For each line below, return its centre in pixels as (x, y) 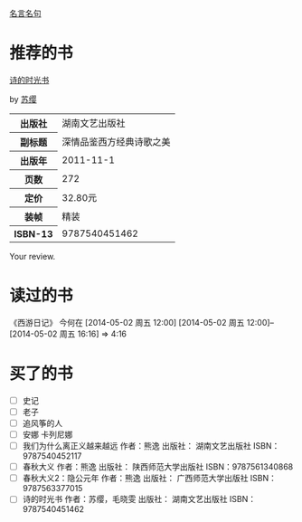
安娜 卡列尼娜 (47, 434)
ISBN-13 (33, 233)
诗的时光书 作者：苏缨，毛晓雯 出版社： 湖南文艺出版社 (125, 499)
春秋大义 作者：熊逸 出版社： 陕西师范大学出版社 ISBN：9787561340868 (158, 467)
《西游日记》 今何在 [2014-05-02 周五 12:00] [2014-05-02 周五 (127, 322)
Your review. (33, 256)
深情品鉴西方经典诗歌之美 (116, 141)
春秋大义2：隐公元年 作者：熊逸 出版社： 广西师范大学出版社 (135, 479)
